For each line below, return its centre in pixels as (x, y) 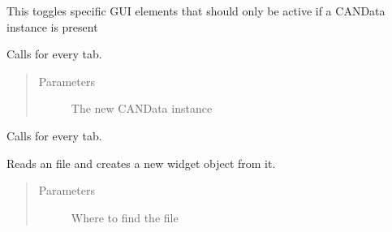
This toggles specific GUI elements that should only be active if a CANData (196, 11)
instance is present (52, 26)
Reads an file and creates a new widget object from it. (141, 163)
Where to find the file (125, 217)
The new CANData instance (142, 108)
